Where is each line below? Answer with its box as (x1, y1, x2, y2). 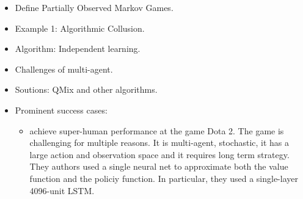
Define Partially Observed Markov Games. (15, 1, 173, 13)
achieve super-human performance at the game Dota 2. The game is (29, 124, 284, 137)
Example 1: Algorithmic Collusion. (15, 21, 145, 34)
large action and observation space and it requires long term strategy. (29, 148, 290, 161)
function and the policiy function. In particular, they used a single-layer (29, 172, 298, 184)
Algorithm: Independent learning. (15, 42, 141, 55)
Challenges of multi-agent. (15, 62, 113, 75)
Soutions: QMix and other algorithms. (15, 83, 158, 96)
